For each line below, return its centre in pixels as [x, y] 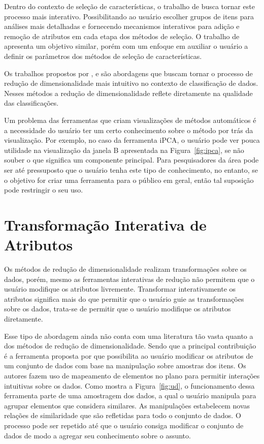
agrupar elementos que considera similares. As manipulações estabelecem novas [127, 405]
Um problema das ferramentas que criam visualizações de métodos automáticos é [130, 120]
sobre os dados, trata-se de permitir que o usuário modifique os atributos [118, 309]
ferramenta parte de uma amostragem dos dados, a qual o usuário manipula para [130, 395]
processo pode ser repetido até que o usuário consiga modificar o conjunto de [124, 425]
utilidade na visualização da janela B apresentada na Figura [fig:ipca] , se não [124, 150]
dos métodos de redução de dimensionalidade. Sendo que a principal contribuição [130, 346]
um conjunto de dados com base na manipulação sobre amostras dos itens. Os [125, 366]
